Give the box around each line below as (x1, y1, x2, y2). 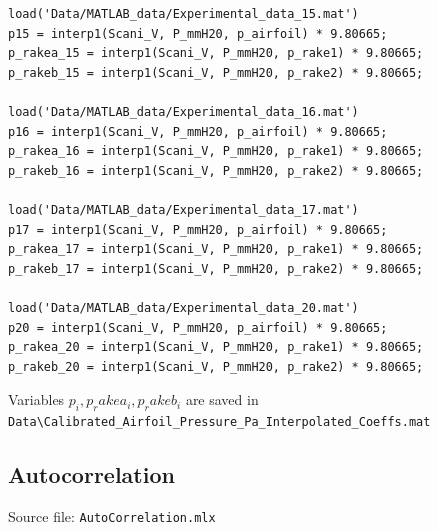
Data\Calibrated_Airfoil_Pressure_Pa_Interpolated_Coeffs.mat (8, 415, 431, 430)
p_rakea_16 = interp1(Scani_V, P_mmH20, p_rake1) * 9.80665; (8, 144, 424, 159)
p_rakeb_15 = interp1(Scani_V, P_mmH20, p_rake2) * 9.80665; (8, 65, 424, 80)
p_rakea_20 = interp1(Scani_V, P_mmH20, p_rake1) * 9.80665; (8, 340, 424, 355)
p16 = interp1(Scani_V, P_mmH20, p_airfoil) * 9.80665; (8, 124, 388, 139)
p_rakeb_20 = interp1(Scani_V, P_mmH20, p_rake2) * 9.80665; (8, 359, 424, 374)
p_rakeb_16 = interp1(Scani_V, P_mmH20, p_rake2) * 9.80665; (8, 163, 424, 178)
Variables (8, 389, 65, 410)
